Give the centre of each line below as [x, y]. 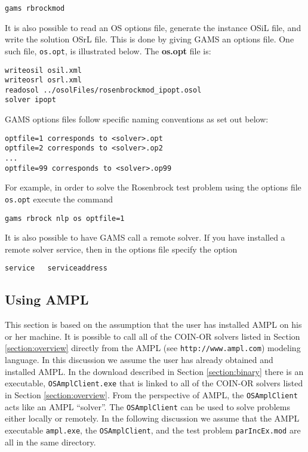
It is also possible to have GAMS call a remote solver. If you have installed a [145, 237]
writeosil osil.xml [43, 70]
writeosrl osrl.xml [43, 80]
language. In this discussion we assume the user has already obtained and [139, 360]
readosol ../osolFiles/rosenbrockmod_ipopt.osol [103, 90]
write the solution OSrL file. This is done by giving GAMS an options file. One [150, 39]
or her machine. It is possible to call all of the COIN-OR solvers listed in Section [153, 336]
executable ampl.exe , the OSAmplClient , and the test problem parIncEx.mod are [153, 430]
